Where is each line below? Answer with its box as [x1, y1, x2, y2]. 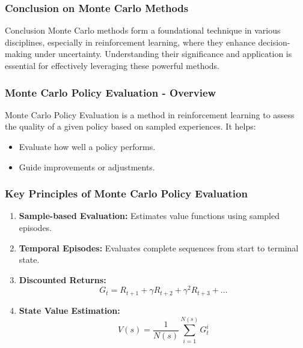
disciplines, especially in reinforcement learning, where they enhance [5, 35, 256, 48]
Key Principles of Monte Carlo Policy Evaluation [5, 186, 248, 201]
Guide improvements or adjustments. [19, 160, 155, 173]
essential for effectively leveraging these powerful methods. [5, 59, 219, 71]
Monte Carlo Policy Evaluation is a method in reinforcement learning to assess [5, 108, 295, 121]
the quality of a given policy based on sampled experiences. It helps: [5, 120, 256, 133]
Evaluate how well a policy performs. [19, 140, 156, 152]
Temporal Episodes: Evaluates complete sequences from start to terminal [19, 241, 299, 254]
